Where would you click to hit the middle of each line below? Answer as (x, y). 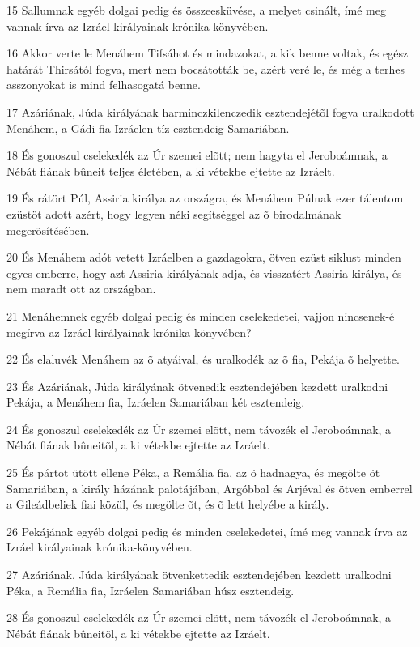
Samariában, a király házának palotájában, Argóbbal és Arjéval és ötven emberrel (210, 488)
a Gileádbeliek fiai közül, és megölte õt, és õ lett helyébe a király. (168, 504)
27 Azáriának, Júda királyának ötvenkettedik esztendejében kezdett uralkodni (199, 575)
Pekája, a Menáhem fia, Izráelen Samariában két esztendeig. (156, 402)
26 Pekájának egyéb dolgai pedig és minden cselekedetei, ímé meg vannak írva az (207, 531)
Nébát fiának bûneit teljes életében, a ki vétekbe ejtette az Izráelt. (171, 170)
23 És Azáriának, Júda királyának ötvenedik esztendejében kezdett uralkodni (197, 386)
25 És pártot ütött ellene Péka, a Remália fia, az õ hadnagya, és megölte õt (193, 472)
